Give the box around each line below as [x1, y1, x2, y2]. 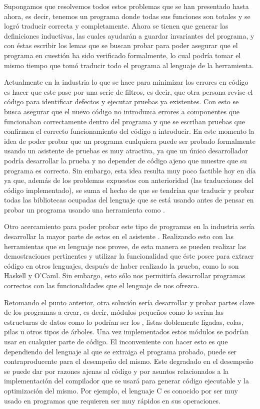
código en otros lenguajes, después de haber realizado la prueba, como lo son [4, 260, 239, 271]
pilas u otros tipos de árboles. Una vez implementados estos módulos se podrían [4, 326, 249, 337]
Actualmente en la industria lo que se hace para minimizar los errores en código [4, 77, 248, 87]
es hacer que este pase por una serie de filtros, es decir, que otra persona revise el [4, 86, 253, 97]
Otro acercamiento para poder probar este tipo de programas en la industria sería [4, 221, 254, 232]
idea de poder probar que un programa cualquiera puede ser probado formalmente [4, 135, 255, 146]
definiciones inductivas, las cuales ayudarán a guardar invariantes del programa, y [4, 30, 254, 41]
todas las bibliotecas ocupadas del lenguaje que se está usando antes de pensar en [4, 194, 254, 205]
